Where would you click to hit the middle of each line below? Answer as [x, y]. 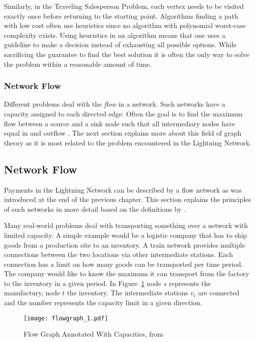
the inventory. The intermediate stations [127, 293]
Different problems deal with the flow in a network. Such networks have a [115, 104]
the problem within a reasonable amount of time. [78, 64]
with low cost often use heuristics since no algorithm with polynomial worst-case [125, 25]
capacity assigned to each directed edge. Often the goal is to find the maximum [123, 113]
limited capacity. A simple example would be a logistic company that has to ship [126, 235]
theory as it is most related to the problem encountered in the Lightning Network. [128, 142]
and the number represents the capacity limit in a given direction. [103, 302]
